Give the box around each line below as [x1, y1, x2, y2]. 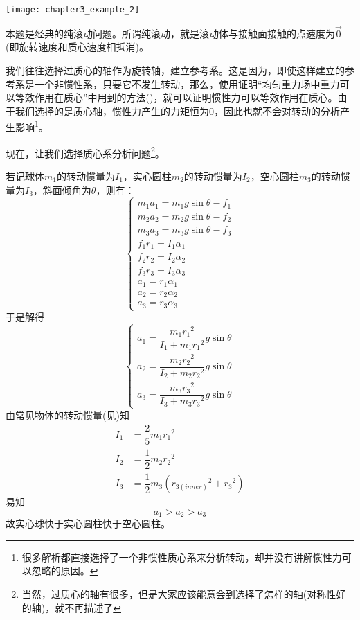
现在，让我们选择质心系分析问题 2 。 [6, 143, 165, 160]
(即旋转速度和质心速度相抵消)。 [6, 39, 149, 54]
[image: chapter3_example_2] [6, 5, 140, 15]
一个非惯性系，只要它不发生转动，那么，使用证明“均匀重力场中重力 [34, 76, 340, 91]
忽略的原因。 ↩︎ [31, 563, 98, 578]
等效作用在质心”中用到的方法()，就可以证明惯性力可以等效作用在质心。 [15, 90, 338, 105]
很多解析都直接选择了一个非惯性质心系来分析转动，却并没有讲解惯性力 [21, 549, 342, 564]
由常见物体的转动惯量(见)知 [6, 407, 129, 422]
